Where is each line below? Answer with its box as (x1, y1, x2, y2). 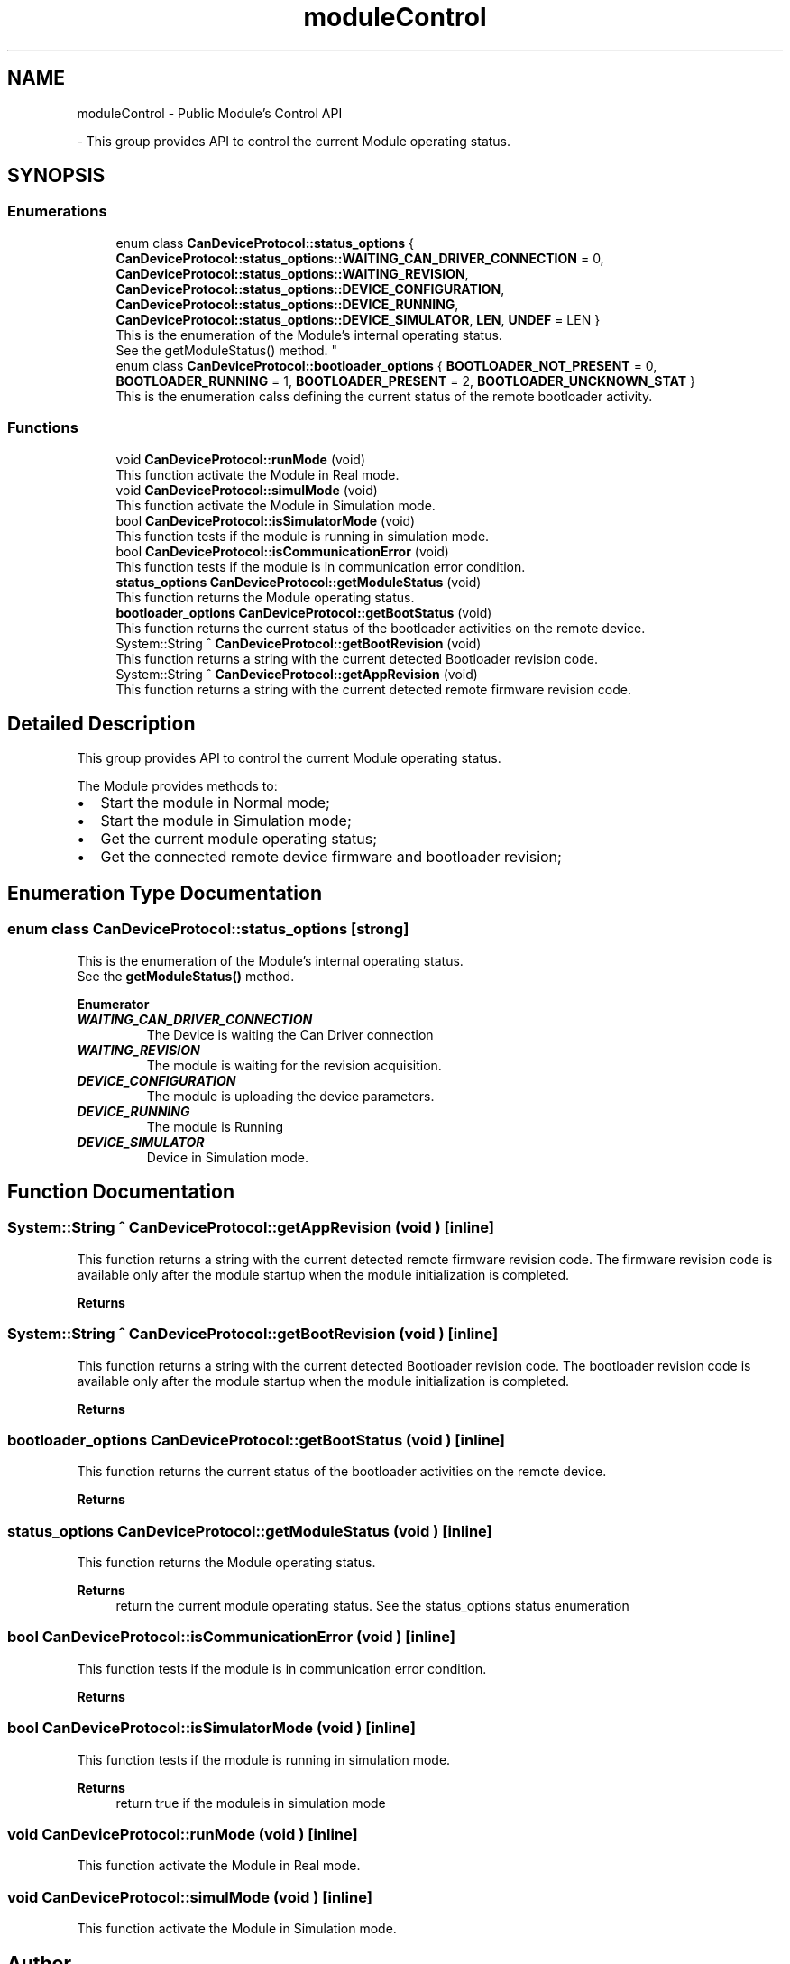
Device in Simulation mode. (146, 1149, 308, 1165)
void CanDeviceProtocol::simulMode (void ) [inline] (7, 1887, 372, 1906)
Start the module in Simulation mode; (100, 812, 352, 831)
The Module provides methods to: (77, 778, 278, 794)
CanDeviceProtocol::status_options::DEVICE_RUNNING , (115, 296, 459, 312)
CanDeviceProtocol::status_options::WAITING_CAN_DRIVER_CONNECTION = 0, (115, 250, 604, 266)
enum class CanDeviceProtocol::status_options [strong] (7, 920, 409, 939)
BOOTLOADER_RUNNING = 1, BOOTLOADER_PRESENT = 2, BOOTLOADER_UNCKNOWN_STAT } (115, 372, 695, 389)
